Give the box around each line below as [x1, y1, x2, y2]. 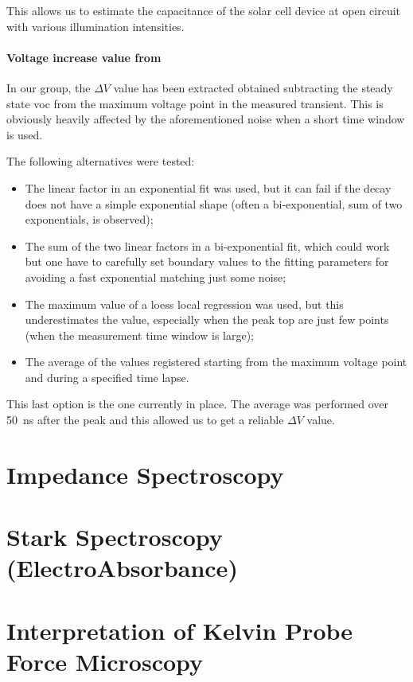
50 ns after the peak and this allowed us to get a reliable [6, 411, 284, 428]
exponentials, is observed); [25, 211, 154, 228]
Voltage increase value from [6, 49, 162, 65]
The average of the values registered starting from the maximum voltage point [25, 353, 407, 370]
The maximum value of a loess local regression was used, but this [25, 295, 344, 312]
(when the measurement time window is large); [25, 326, 254, 343]
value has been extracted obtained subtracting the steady [113, 79, 393, 95]
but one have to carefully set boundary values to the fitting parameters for [25, 253, 389, 270]
